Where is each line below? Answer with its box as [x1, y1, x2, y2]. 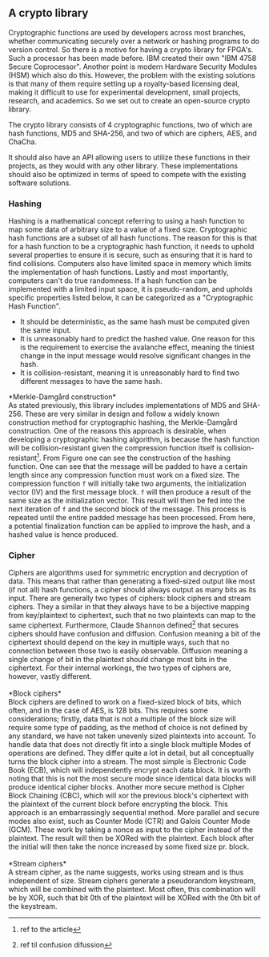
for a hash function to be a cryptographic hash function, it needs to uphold [8, 242, 255, 252]
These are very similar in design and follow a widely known [25, 409, 220, 419]
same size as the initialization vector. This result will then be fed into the [8, 495, 246, 505]
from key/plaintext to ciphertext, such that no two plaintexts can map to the [8, 611, 256, 620]
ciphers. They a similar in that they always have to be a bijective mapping [8, 602, 250, 612]
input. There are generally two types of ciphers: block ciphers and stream [8, 593, 251, 604]
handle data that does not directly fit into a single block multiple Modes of [8, 739, 251, 749]
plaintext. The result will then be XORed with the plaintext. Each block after [8, 833, 255, 842]
